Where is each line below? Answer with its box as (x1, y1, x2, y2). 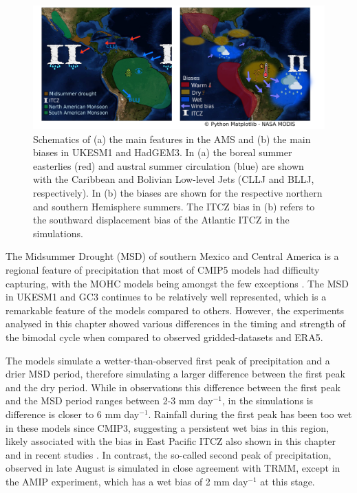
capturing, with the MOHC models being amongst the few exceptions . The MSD (6, 276, 349, 290)
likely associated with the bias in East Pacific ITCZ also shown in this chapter (6, 434, 336, 448)
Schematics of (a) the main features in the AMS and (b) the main (33, 131, 311, 146)
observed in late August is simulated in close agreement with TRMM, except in (6, 461, 340, 475)
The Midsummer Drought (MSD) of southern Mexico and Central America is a (6, 249, 339, 263)
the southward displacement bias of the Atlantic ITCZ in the (33, 212, 290, 227)
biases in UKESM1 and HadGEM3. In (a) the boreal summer (33, 145, 292, 160)
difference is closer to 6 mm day (6, 406, 140, 421)
